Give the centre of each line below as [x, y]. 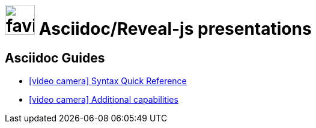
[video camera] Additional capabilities [104, 100]
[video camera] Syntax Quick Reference [108, 81]
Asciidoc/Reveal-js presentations [175, 29]
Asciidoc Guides [55, 58]
